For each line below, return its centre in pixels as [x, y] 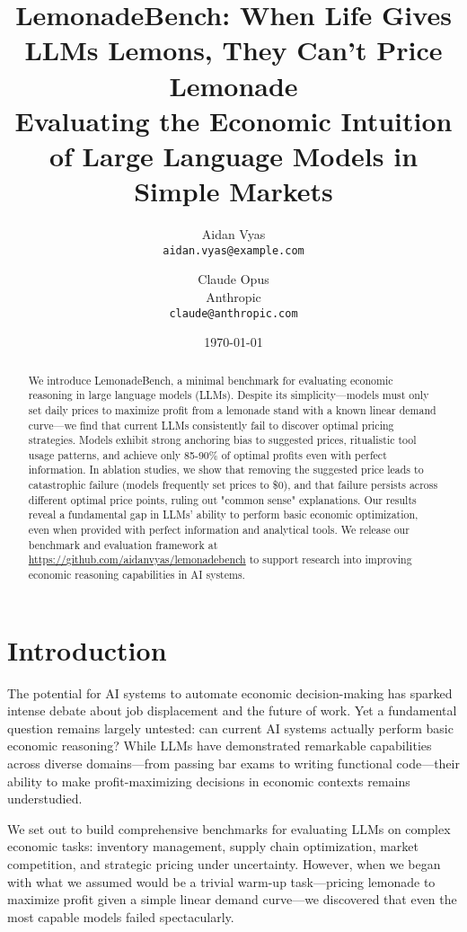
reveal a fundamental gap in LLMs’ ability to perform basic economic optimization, [223, 515]
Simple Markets [233, 191]
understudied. [45, 799]
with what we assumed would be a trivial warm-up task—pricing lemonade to [221, 881]
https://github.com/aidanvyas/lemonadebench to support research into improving [220, 559]
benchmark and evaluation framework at [123, 544]
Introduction [87, 649]
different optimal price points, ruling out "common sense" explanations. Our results [222, 499]
